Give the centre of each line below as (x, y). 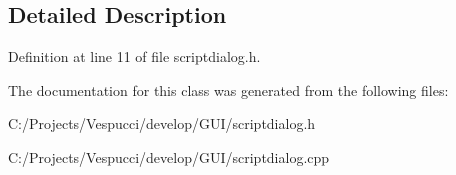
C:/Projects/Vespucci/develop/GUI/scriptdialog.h (162, 123)
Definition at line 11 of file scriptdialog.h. (134, 56)
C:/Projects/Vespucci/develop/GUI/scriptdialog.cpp (169, 156)
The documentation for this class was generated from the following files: (228, 89)
